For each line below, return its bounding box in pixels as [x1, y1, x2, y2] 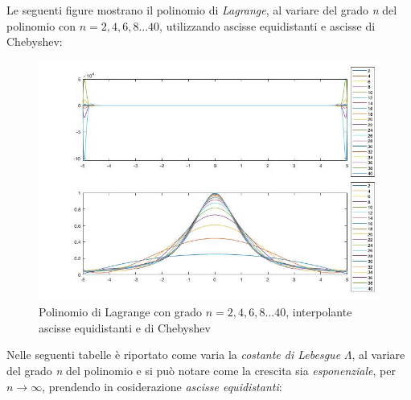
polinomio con [6, 17, 76, 34]
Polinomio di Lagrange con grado [39, 303, 203, 320]
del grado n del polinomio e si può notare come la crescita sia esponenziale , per [6, 362, 396, 378]
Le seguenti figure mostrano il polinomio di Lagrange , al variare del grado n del [6, 2, 397, 18]
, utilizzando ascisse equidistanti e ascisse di [159, 17, 376, 34]
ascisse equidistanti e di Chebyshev [39, 319, 211, 336]
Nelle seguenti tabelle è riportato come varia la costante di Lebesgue [6, 346, 341, 363]
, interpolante [286, 303, 352, 320]
